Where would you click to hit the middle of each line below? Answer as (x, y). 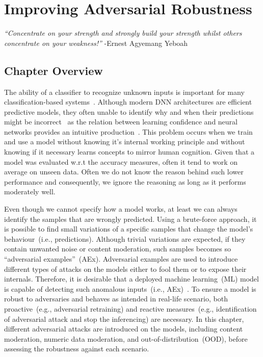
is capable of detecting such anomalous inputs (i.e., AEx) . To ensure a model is (130, 288)
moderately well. (30, 192)
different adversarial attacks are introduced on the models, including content (124, 329)
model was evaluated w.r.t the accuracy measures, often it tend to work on (121, 161)
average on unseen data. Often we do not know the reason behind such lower (124, 172)
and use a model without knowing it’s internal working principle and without (125, 142)
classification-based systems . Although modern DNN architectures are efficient (128, 102)
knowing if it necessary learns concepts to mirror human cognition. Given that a (129, 152)
